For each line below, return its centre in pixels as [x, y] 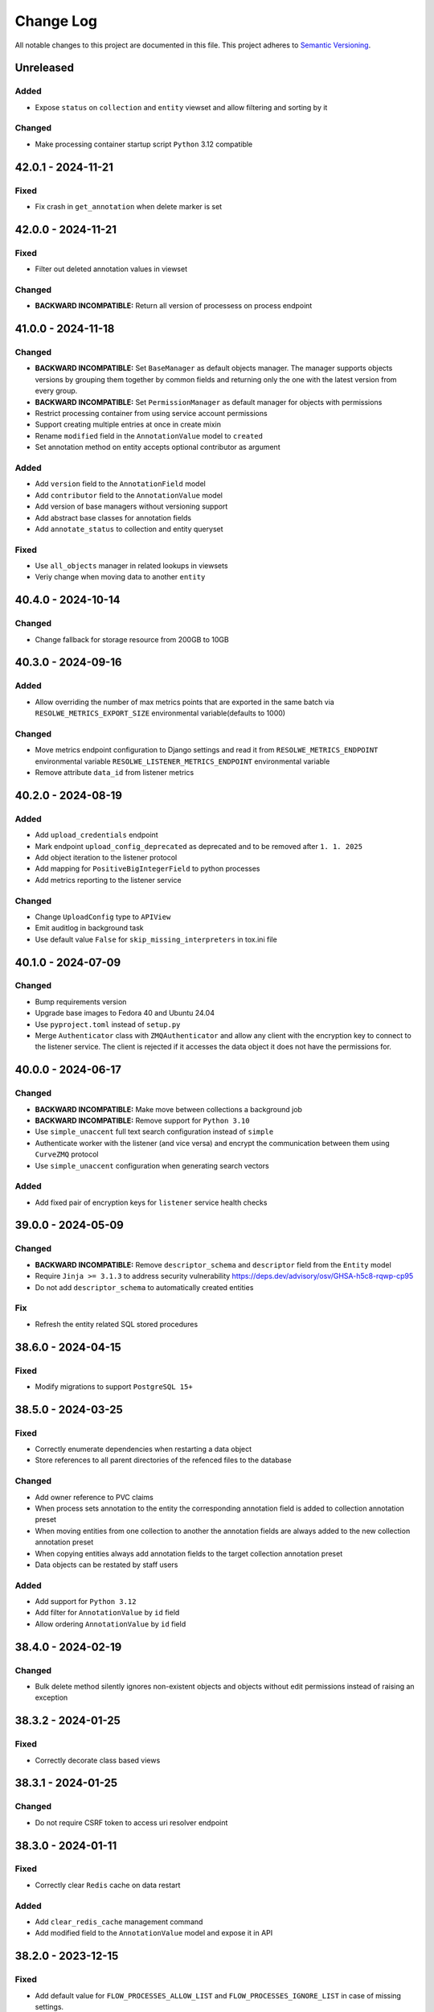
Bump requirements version [81, 1001]
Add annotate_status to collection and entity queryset [129, 529]
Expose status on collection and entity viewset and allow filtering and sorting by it [181, 107]
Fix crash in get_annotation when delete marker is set [129, 206]
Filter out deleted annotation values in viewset [111, 269]
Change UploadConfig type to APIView [103, 917]
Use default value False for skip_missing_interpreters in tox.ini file [156, 939]
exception [51, 1697]
